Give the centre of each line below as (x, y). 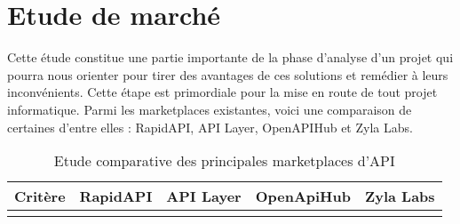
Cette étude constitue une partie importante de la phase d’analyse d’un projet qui (230, 57)
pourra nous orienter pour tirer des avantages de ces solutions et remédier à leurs (228, 74)
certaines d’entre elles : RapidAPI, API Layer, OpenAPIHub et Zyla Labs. (210, 127)
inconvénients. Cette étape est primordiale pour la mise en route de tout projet (222, 92)
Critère (40, 196)
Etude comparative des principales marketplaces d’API (224, 161)
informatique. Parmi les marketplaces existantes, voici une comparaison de (210, 109)
